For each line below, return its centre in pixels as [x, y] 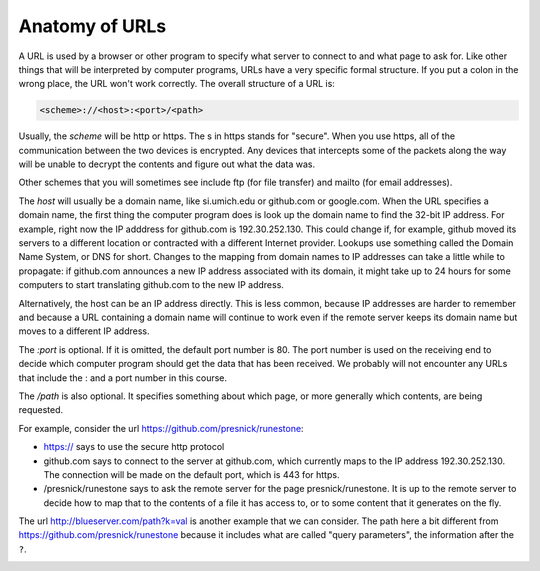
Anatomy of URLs [92, 26]
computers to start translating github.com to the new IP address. [151, 285]
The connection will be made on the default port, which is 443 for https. [191, 474]
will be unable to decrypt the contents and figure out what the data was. [167, 164]
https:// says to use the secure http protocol [134, 447]
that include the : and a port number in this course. [123, 377]
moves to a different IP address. [84, 331]
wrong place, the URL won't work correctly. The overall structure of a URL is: [176, 84]
